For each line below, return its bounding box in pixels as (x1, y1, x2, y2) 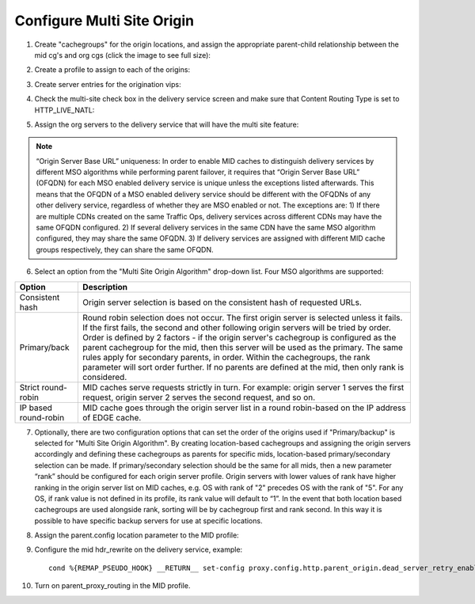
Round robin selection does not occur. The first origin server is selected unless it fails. (82, 312, 403, 323)
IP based (19, 402, 53, 413)
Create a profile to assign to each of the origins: (34, 65, 190, 74)
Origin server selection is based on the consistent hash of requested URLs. (82, 297, 362, 308)
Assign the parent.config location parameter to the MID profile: (34, 530, 239, 540)
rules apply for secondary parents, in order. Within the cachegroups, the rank (82, 351, 371, 363)
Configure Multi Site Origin (14, 12, 195, 29)
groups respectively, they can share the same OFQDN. (36, 245, 214, 254)
